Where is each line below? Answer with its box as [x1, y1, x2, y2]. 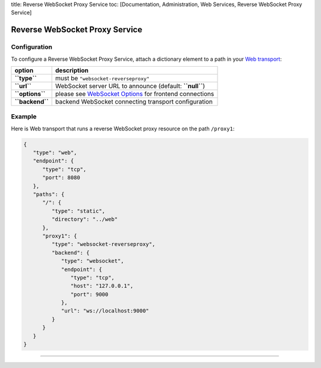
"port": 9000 [70, 291, 109, 298]
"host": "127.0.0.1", [70, 283, 134, 289]
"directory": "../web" [51, 216, 118, 223]
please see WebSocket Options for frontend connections [55, 89, 214, 98]
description [55, 66, 89, 74]
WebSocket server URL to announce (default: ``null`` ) [55, 82, 205, 90]
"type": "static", [51, 207, 105, 214]
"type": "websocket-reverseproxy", [51, 241, 156, 248]
